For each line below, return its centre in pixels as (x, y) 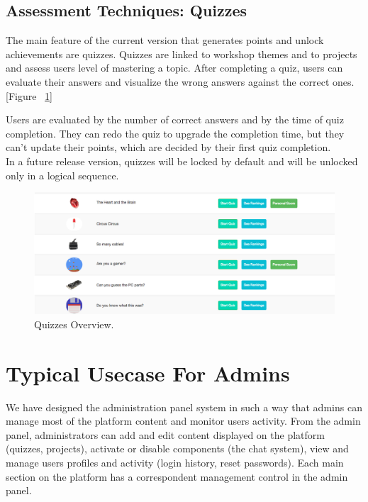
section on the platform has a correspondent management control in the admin (177, 476)
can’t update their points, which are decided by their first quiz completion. (168, 147)
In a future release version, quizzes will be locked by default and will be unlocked (182, 161)
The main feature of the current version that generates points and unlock (165, 40)
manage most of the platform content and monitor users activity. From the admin (183, 421)
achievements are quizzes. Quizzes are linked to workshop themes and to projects (182, 54)
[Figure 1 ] (29, 95)
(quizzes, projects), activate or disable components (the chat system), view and (177, 448)
